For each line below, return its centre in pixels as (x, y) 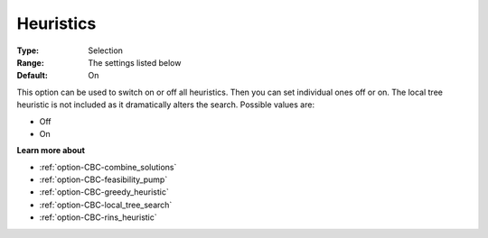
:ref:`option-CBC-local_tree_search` (106, 205)
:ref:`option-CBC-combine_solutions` (108, 167)
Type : (28, 50)
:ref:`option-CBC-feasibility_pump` (103, 179)
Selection (106, 50)
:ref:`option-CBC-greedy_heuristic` (104, 192)
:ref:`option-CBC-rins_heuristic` (98, 217)
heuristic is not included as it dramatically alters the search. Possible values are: (166, 105)
